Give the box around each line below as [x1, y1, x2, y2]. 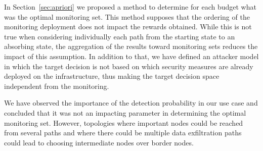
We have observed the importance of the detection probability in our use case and [4, 97, 258, 108]
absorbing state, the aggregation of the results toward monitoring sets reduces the [4, 41, 258, 52]
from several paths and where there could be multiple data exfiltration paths [4, 127, 242, 138]
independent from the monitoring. [4, 80, 109, 91]
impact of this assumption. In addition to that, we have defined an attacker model [4, 51, 259, 61]
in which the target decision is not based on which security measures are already [4, 61, 253, 71]
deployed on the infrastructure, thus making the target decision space [4, 71, 220, 81]
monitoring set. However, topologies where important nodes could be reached [4, 117, 243, 128]
